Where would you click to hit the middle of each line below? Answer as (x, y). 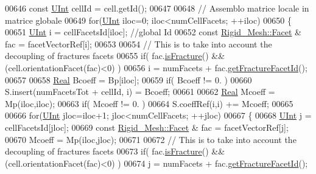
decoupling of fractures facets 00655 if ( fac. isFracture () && (115, 56)
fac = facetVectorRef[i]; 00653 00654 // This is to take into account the (139, 43)
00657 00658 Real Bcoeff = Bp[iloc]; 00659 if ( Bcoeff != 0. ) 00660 (128, 79)
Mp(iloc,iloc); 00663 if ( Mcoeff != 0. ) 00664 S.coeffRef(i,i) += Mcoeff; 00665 (149, 103)
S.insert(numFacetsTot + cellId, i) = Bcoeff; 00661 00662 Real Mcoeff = (140, 92)
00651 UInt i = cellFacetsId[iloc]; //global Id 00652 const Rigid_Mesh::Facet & (153, 32)
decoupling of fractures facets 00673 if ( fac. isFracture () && (115, 151)
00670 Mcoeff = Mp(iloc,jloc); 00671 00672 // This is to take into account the (151, 139)
